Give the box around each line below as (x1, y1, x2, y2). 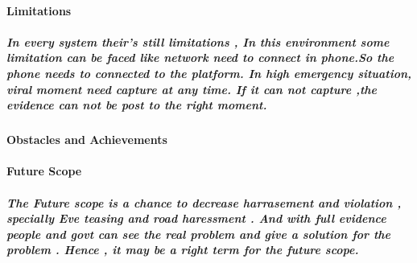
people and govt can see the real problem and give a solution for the (6, 225, 391, 242)
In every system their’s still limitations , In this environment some (6, 33, 390, 50)
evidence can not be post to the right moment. (6, 97, 267, 113)
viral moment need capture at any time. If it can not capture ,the (6, 80, 378, 97)
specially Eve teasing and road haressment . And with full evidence (6, 210, 386, 227)
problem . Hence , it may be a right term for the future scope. (6, 241, 359, 258)
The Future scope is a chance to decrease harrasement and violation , (6, 194, 402, 211)
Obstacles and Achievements (6, 131, 167, 148)
